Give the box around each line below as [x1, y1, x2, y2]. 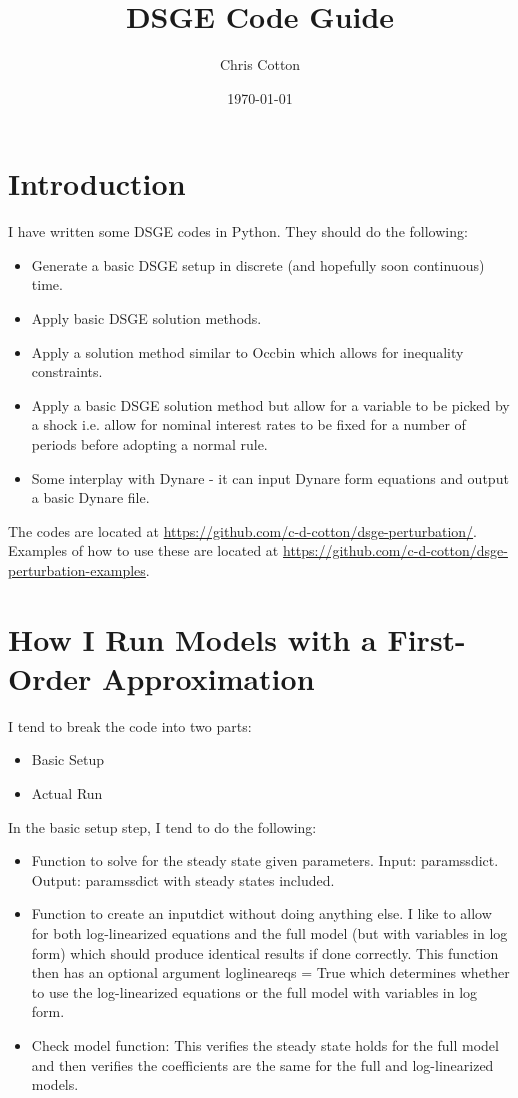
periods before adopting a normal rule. [31, 434, 268, 454]
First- [387, 618, 466, 659]
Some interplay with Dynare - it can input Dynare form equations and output [31, 467, 509, 488]
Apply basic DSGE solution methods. [31, 308, 262, 329]
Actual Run [31, 783, 103, 804]
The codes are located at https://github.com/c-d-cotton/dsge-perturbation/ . [8, 520, 477, 541]
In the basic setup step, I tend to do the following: [8, 816, 317, 837]
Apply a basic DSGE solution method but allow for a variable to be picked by [31, 394, 510, 415]
